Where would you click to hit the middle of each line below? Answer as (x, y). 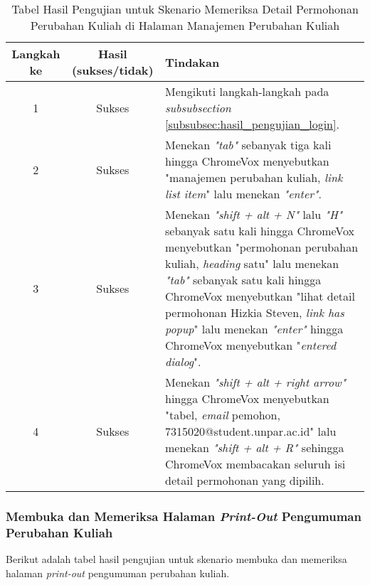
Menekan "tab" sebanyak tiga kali (248, 145)
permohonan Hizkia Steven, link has (255, 312)
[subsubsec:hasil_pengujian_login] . (252, 124)
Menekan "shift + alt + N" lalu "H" (254, 214)
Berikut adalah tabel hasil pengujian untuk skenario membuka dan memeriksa (176, 559)
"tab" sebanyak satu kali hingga (243, 280)
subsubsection (198, 108)
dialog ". (183, 361)
